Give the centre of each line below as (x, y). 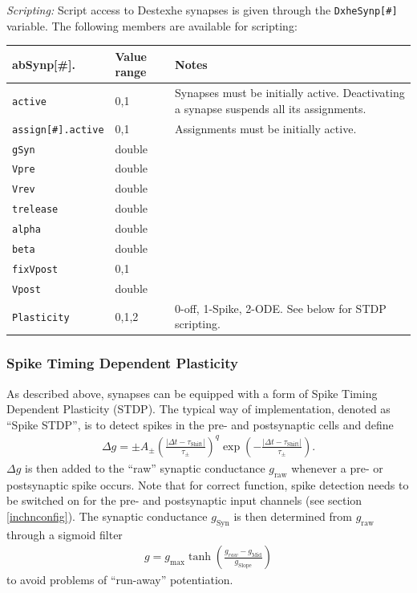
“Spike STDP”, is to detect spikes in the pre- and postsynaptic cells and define (200, 424)
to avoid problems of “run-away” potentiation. (120, 580)
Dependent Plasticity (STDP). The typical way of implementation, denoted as (198, 409)
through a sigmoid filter (65, 534)
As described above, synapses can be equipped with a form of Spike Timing (192, 393)
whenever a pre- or (337, 468)
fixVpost (35, 269)
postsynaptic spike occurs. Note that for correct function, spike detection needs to (208, 484)
